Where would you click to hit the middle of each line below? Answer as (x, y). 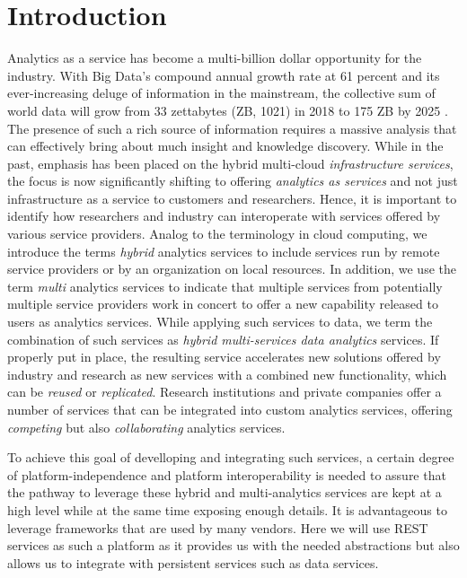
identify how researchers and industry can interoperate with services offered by (224, 216)
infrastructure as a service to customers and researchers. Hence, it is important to (232, 198)
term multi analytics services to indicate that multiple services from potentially (225, 286)
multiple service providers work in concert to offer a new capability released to (223, 304)
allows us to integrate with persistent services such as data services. (193, 562)
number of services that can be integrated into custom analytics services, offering (230, 409)
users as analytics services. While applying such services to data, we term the (220, 322)
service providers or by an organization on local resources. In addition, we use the (232, 269)
